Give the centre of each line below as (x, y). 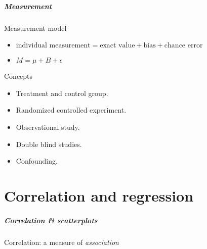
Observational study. (48, 127)
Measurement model (35, 28)
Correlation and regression (99, 195)
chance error (183, 46)
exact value (117, 46)
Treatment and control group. (62, 93)
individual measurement (53, 46)
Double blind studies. (49, 144)
